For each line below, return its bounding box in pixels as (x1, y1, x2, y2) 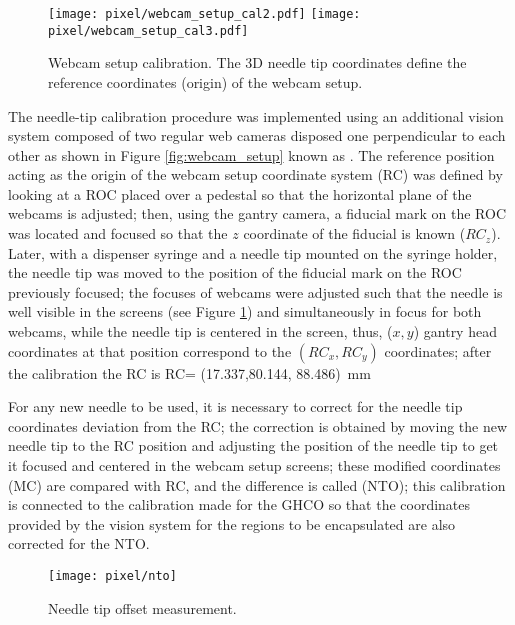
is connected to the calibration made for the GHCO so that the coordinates (8, 494, 471, 515)
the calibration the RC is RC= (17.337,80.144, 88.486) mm (8, 362, 371, 383)
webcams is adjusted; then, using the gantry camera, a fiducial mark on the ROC (8, 203, 506, 224)
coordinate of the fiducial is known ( (243, 223, 466, 244)
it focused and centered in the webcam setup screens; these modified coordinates (8, 455, 501, 475)
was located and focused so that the (8, 223, 228, 244)
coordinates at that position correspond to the (8, 340, 292, 361)
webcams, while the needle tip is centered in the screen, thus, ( (8, 321, 393, 342)
